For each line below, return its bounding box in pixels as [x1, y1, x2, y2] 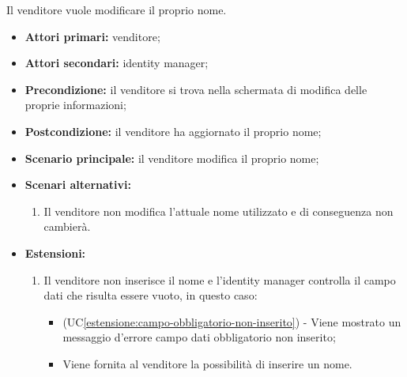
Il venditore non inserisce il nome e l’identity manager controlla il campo [43, 271, 396, 288]
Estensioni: [24, 244, 86, 261]
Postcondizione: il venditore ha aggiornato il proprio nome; [24, 123, 322, 139]
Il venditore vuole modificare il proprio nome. [6, 2, 227, 17]
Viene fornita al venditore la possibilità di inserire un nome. [62, 355, 352, 371]
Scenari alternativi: [24, 176, 132, 193]
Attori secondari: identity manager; [24, 55, 209, 71]
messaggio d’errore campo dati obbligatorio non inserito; [62, 329, 336, 345]
